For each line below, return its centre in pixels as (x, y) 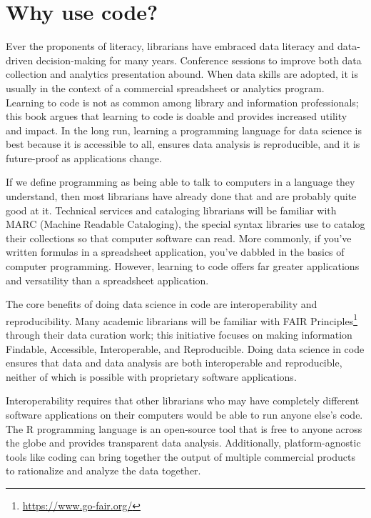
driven (20, 60)
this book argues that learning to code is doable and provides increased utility (177, 116)
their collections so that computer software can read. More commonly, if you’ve (179, 238)
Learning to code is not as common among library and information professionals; (182, 102)
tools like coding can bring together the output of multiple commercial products (181, 456)
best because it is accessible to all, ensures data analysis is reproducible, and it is (183, 144)
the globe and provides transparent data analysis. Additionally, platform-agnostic (183, 443)
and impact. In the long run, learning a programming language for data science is (184, 130)
